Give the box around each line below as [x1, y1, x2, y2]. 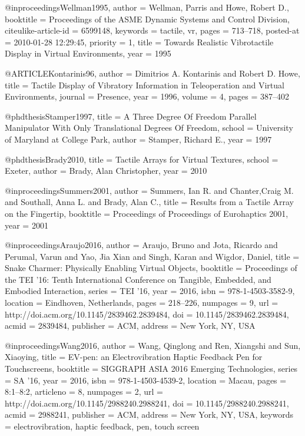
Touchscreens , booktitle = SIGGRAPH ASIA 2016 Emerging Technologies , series [5, 362, 298, 375]
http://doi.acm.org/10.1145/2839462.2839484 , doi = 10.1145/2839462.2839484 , [5, 308, 289, 320]
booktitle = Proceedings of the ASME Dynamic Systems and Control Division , [5, 12, 290, 25]
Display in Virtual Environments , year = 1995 [5, 47, 171, 60]
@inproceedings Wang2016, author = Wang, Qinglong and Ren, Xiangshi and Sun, [5, 339, 301, 351]
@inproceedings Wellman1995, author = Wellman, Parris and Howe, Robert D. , [5, 1, 289, 13]
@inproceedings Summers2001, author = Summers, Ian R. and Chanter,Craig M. [5, 184, 294, 196]
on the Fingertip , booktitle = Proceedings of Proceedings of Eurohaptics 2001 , [5, 207, 289, 219]
